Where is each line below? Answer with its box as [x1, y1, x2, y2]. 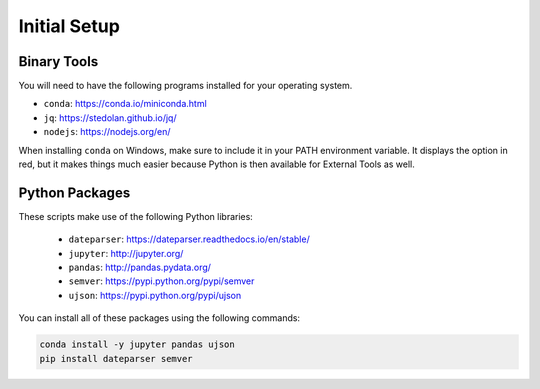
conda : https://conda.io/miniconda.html [43, 98, 207, 110]
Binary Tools [18, 53, 99, 70]
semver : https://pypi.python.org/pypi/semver [68, 275, 255, 287]
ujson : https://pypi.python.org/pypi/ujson [68, 289, 242, 301]
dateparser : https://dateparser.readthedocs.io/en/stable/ [68, 233, 310, 245]
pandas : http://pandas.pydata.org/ [68, 261, 212, 274]
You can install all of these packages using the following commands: [18, 312, 300, 324]
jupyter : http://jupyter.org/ [68, 247, 184, 259]
